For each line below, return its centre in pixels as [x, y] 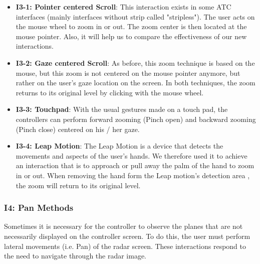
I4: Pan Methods [39, 208]
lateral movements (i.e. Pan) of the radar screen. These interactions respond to [125, 246]
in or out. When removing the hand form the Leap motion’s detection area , [133, 175]
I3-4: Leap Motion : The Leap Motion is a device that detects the [119, 146]
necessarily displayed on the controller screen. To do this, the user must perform [127, 236]
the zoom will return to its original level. [78, 185]
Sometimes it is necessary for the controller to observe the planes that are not [123, 226]
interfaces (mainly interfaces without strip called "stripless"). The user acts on [135, 16]
